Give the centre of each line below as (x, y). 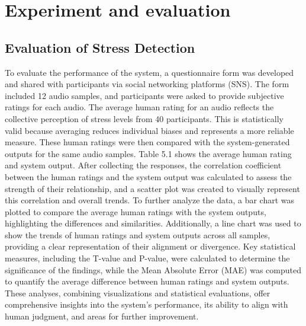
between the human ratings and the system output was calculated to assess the (148, 176)
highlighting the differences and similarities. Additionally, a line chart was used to (153, 223)
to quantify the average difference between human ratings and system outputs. (147, 281)
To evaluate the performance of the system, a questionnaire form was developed (149, 72)
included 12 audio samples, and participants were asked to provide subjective (144, 95)
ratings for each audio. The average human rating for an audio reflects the (139, 107)
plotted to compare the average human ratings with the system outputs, (136, 211)
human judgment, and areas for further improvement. (102, 316)
